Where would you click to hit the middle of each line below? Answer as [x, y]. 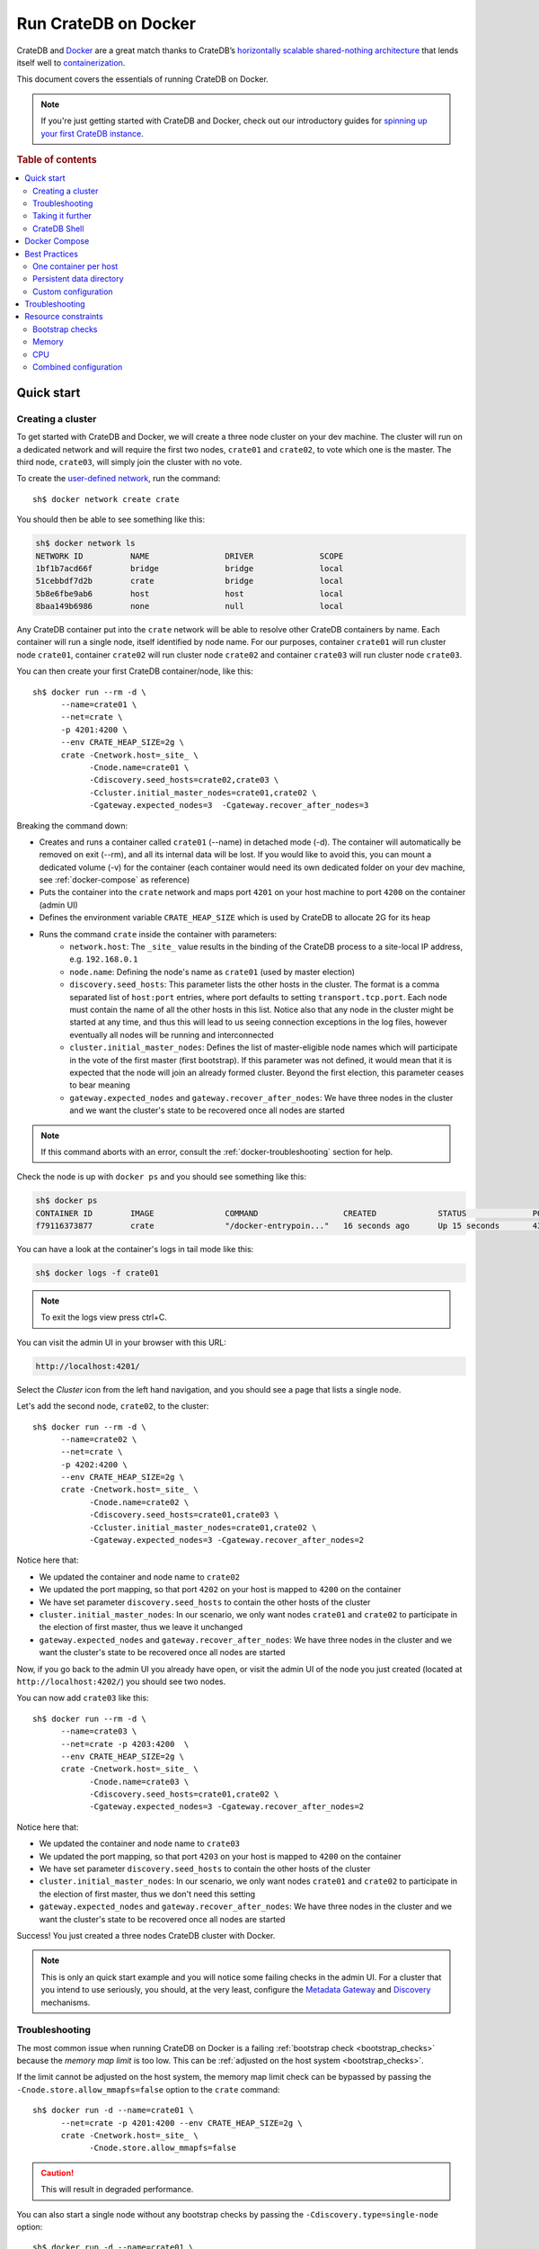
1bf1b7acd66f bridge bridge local [190, 568]
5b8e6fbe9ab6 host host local [190, 593]
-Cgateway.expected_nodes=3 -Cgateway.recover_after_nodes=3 [229, 806]
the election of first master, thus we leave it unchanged [141, 1627]
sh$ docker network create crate [106, 499]
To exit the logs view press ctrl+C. [104, 1317]
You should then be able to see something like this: [111, 520]
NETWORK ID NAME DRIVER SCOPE [190, 556]
